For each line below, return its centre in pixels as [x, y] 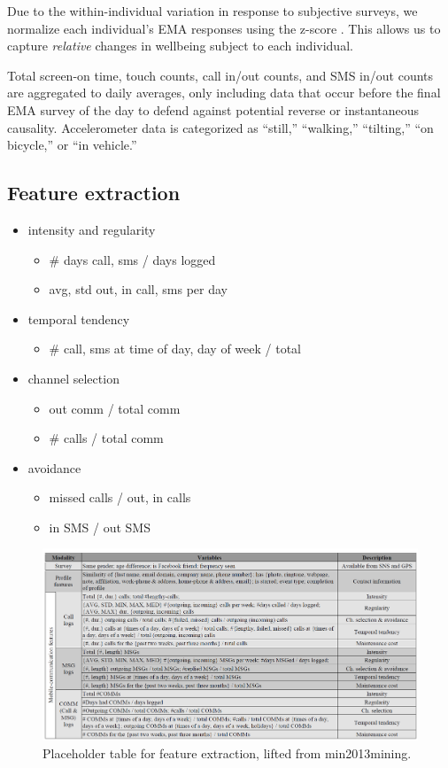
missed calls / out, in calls [120, 497]
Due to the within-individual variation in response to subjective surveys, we [212, 11]
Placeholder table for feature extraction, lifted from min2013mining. [227, 752]
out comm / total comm [115, 408]
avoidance [54, 467]
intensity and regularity [92, 229]
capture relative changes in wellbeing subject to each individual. [180, 46]
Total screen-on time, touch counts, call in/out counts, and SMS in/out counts [220, 75]
